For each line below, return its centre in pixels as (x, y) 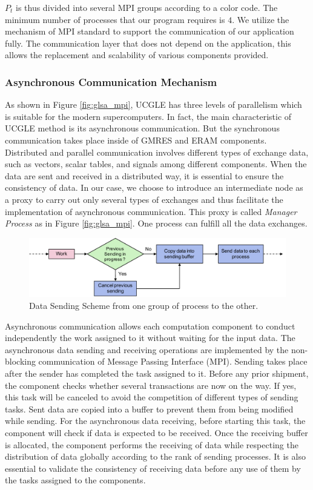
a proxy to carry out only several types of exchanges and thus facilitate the (144, 199)
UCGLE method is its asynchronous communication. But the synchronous (142, 128)
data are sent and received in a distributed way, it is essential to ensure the (144, 175)
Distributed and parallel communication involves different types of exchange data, (157, 152)
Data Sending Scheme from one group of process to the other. (144, 306)
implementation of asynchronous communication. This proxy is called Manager (151, 211)
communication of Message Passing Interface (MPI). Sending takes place (173, 361)
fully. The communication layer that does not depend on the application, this (148, 43)
